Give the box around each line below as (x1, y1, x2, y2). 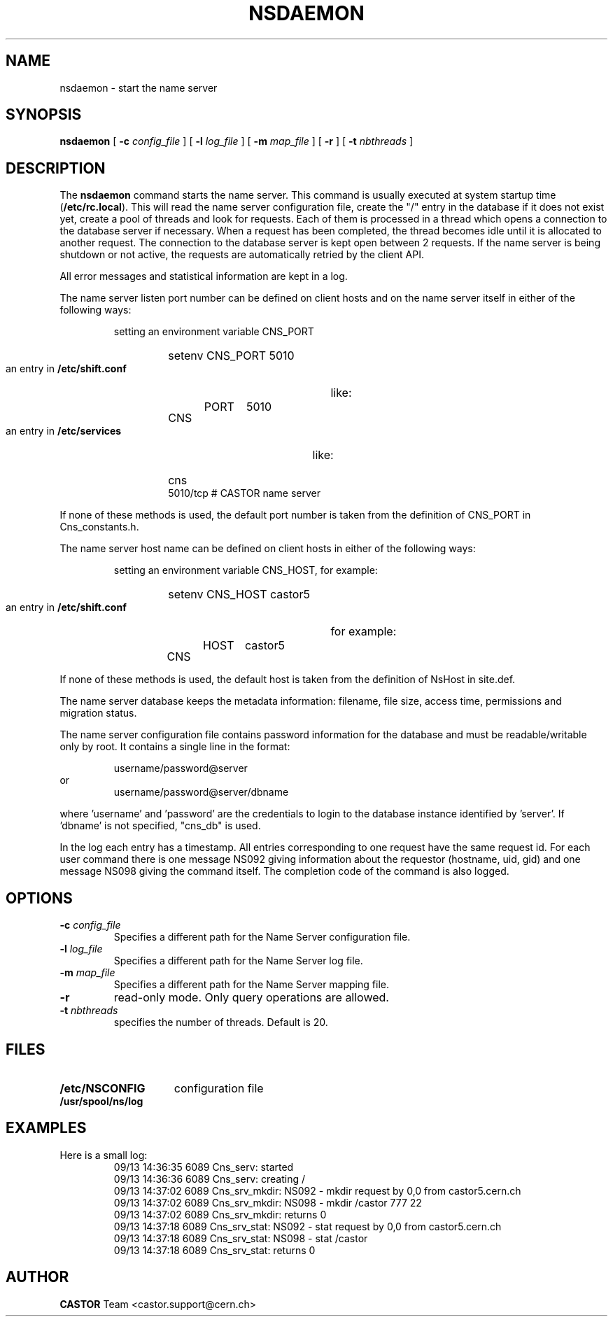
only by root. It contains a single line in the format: (59, 740, 290, 753)
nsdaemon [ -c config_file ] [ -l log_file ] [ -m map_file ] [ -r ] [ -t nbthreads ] (59, 135, 414, 148)
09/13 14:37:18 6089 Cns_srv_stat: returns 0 (113, 1244, 316, 1256)
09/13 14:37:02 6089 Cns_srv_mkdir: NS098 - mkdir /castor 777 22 (113, 1196, 422, 1209)
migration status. (59, 707, 137, 719)
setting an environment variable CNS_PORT (113, 325, 314, 338)
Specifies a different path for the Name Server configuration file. (113, 931, 411, 943)
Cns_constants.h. (59, 521, 139, 533)
